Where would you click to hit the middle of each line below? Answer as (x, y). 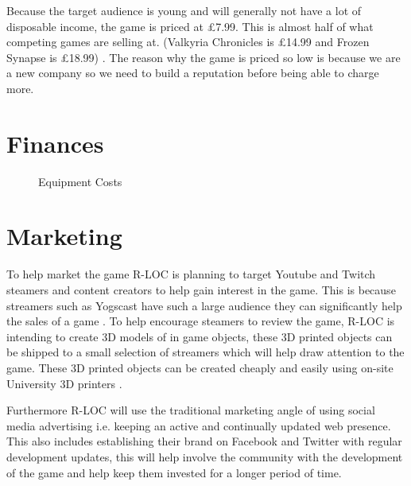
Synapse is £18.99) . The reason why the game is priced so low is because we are (204, 57)
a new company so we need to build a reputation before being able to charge (193, 73)
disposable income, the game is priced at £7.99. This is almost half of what (190, 26)
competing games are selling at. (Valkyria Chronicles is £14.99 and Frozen (188, 42)
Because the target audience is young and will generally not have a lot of (184, 10)
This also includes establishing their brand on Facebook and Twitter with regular (204, 441)
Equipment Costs (80, 181)
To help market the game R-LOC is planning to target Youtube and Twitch (191, 274)
